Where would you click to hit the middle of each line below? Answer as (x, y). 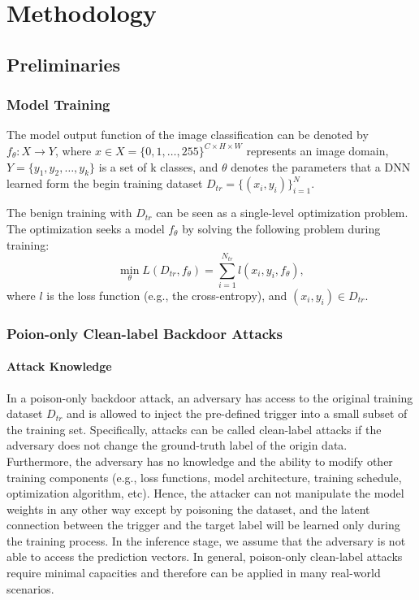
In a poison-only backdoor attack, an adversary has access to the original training (210, 397)
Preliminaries (64, 64)
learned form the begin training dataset (105, 183)
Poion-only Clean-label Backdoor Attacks (145, 333)
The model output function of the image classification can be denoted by (188, 135)
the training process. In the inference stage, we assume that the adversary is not (206, 540)
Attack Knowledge (59, 366)
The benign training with (69, 213)
